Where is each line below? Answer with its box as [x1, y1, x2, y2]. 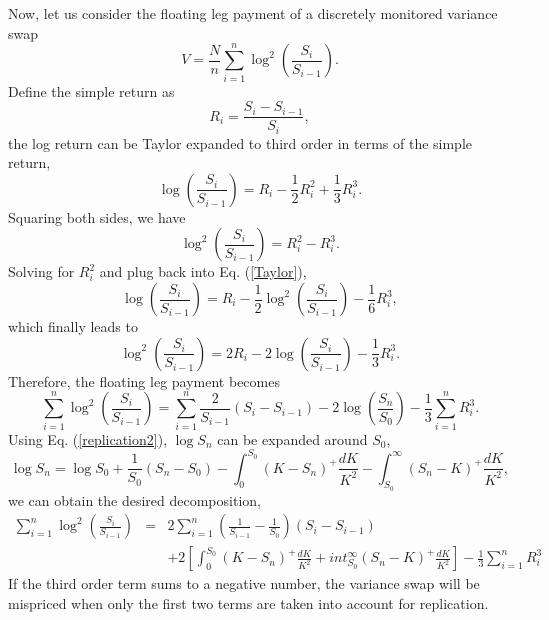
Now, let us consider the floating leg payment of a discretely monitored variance [8, 3, 498, 23]
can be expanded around [217, 428, 368, 449]
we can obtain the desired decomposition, [8, 489, 261, 510]
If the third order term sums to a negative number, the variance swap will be [8, 573, 480, 594]
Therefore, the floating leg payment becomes [8, 370, 280, 391]
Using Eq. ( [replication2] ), [8, 428, 168, 449]
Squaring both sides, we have [8, 206, 186, 227]
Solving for [8, 261, 75, 282]
